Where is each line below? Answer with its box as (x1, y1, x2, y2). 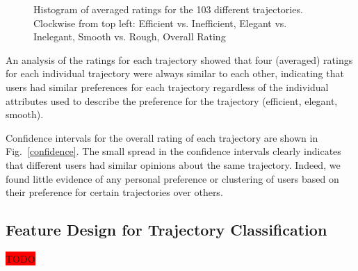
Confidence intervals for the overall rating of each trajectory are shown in (6, 130, 318, 145)
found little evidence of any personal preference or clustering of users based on (6, 171, 339, 186)
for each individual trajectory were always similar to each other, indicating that (6, 66, 344, 81)
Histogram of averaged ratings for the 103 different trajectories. (33, 2, 303, 16)
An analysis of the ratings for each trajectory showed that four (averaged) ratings (6, 52, 353, 67)
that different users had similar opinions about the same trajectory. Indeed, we (6, 157, 341, 172)
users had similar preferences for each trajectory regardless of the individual (6, 79, 329, 94)
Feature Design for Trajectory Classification (6, 219, 327, 240)
